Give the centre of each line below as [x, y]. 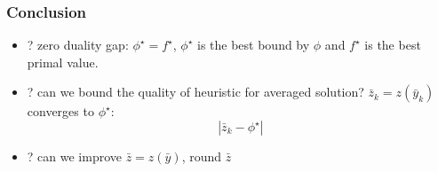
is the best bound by [253, 45]
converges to [60, 111]
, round [202, 156]
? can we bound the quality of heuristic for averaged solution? [195, 92]
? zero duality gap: [78, 45]
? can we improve [74, 156]
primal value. [63, 62]
